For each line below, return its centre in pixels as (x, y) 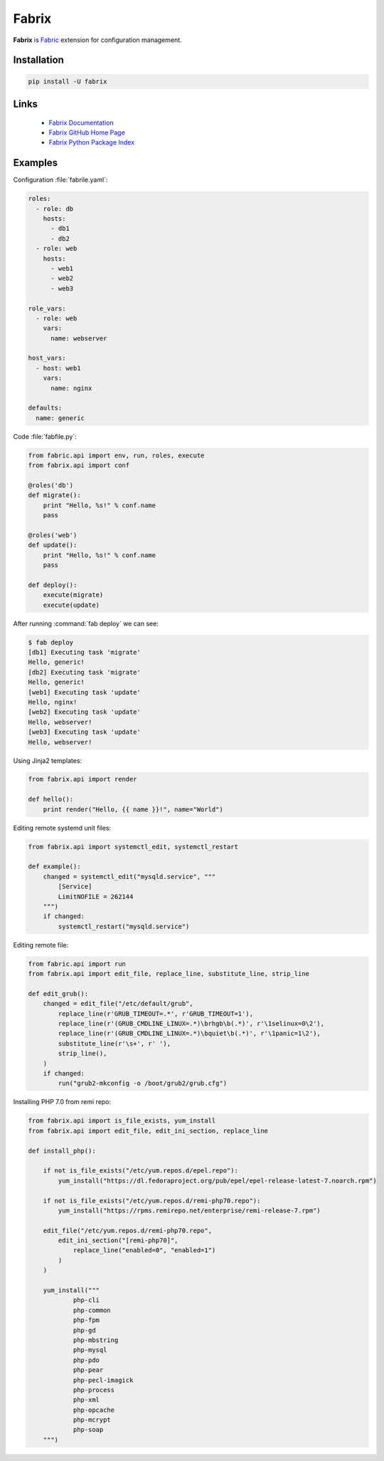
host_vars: (47, 358)
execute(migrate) (73, 595)
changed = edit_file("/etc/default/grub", (118, 1004)
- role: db (55, 209)
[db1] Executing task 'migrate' (85, 652)
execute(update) (71, 605)
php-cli (86, 1300)
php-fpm (86, 1320)
